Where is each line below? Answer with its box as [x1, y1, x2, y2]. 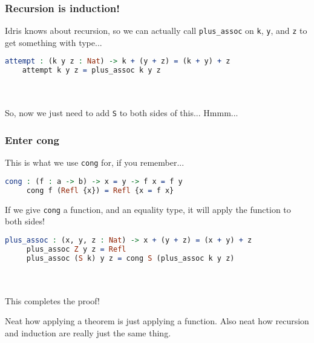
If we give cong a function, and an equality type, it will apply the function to [5, 203, 291, 215]
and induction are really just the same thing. [5, 326, 171, 339]
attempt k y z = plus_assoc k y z [22, 66, 161, 75]
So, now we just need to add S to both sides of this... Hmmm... [5, 106, 238, 119]
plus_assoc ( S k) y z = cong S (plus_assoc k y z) [26, 253, 235, 263]
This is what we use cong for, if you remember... [5, 156, 185, 169]
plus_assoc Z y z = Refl [26, 244, 126, 253]
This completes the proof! [5, 294, 100, 307]
